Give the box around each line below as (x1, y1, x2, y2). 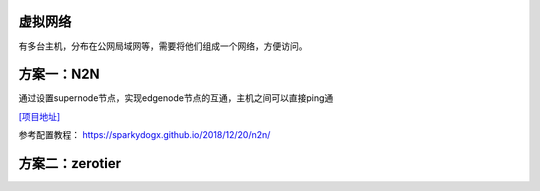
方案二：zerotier (18, 155, 122, 172)
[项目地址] (18, 110, 61, 122)
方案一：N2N (18, 66, 100, 83)
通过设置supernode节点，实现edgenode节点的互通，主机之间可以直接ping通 (18, 92, 334, 104)
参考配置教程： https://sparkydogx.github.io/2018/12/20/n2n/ (18, 129, 271, 141)
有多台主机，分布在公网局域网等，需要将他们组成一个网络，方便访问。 (18, 40, 308, 52)
